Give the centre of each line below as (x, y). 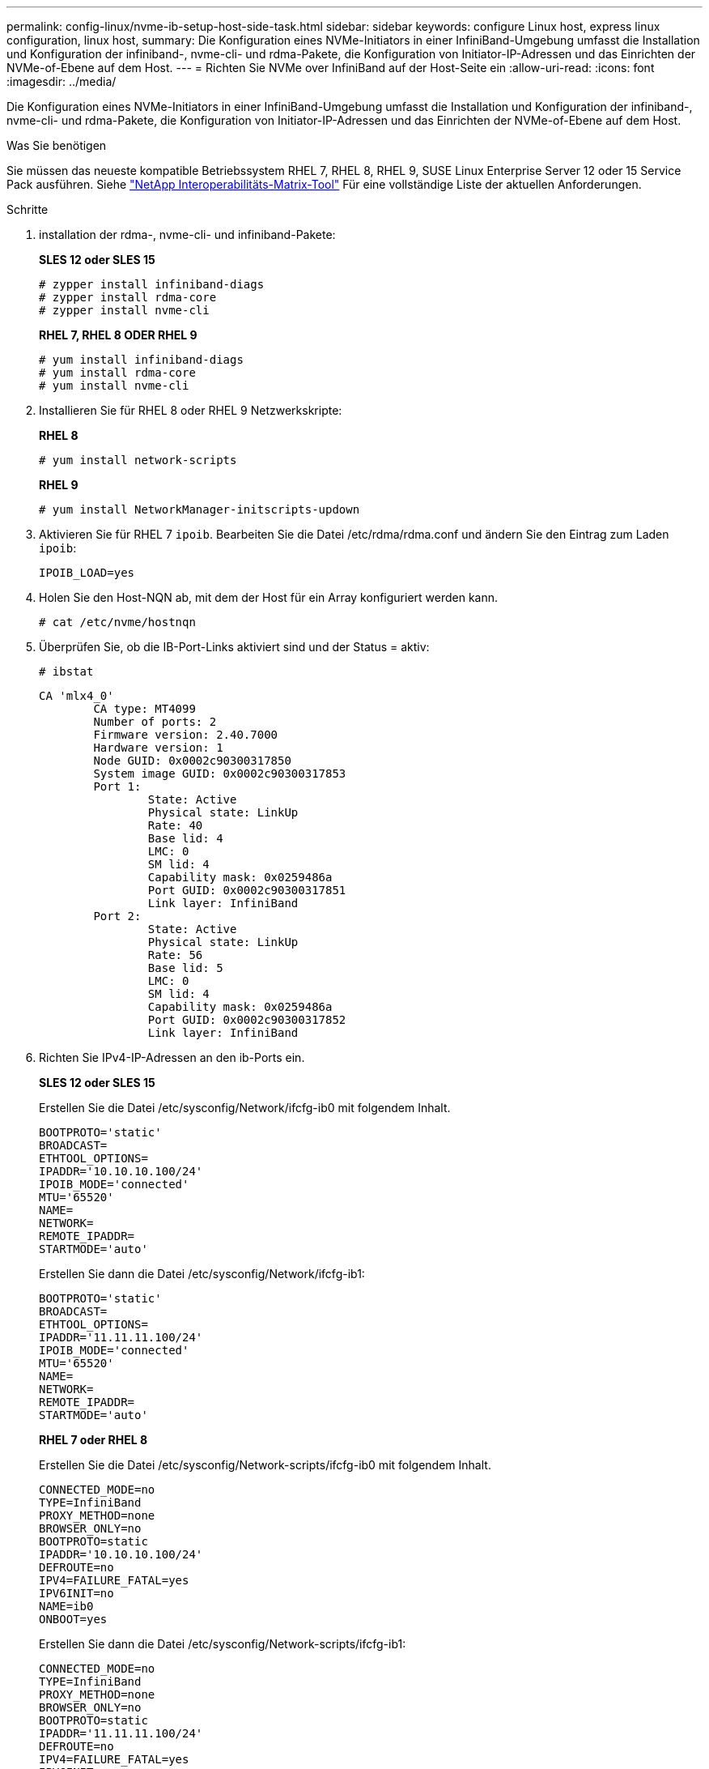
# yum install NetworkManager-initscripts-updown (200, 509)
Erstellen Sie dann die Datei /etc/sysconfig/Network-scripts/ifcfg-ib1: (223, 1644)
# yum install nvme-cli (114, 386)
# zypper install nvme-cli (124, 310)
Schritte (28, 209)
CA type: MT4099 (144, 709)
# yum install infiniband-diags (141, 360)
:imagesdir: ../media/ (62, 81)
